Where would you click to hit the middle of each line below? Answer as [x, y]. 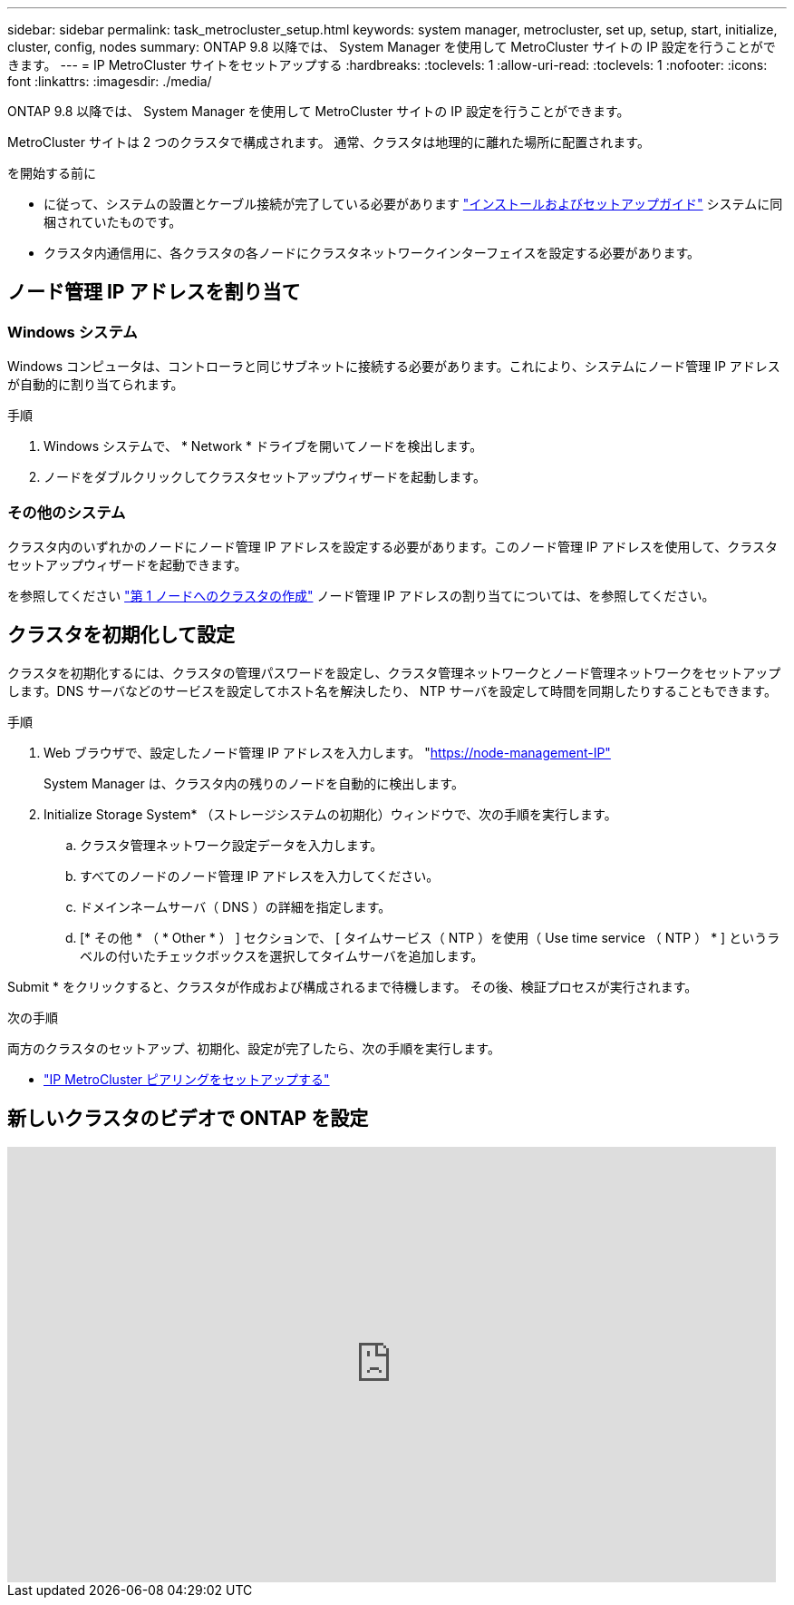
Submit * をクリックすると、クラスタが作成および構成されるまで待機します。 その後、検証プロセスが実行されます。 [353, 986]
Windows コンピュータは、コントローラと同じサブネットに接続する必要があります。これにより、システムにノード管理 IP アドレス [394, 367]
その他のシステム [67, 512]
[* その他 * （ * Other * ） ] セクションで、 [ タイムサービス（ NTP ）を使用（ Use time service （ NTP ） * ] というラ [430, 937]
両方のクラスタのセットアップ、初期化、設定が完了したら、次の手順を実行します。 [254, 1048]
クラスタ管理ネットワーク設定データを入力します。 [232, 845]
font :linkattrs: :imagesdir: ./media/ [110, 81]
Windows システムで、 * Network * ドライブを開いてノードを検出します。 [263, 446]
